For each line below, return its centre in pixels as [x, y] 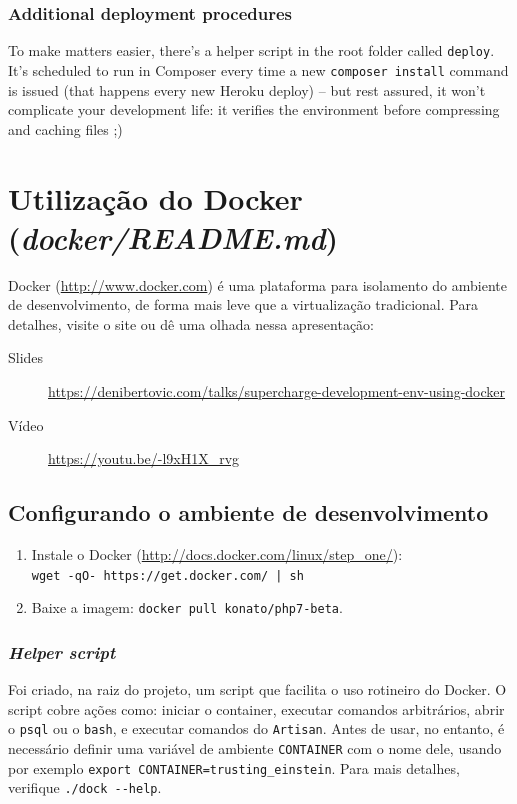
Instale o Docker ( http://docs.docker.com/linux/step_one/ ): [217, 553]
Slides [26, 357]
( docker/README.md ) [173, 237]
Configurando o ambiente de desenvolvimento [248, 512]
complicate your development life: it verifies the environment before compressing [254, 109]
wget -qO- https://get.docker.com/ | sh [167, 575]
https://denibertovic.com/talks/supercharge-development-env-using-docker [277, 391]
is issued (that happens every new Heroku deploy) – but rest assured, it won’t [247, 89]
